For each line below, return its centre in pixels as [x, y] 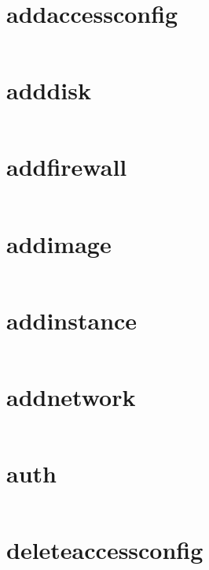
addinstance [72, 320]
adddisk [49, 90]
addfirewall [67, 167]
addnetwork [71, 396]
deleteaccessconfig [105, 550]
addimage [59, 243]
